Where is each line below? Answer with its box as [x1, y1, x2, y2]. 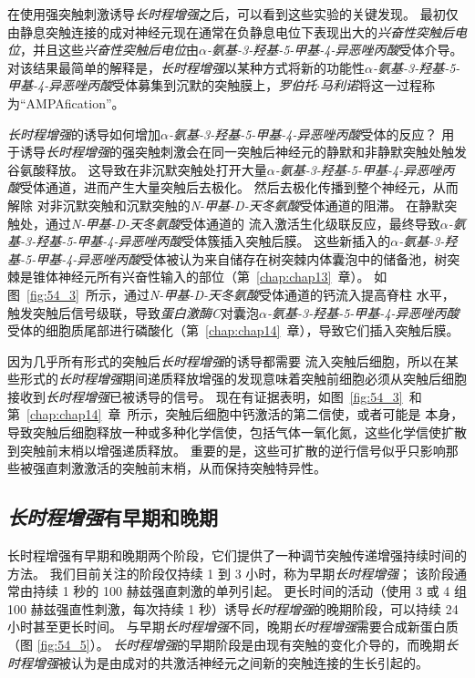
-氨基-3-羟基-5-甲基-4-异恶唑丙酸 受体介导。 [206, 40, 463, 59]
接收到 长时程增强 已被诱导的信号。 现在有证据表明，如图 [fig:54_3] [7, 386, 403, 406]
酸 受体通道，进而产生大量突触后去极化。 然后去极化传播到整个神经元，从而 [7, 178, 459, 197]
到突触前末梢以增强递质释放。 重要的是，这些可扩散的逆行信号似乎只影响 [7, 440, 446, 459]
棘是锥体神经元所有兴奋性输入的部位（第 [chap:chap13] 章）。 [7, 267, 370, 286]
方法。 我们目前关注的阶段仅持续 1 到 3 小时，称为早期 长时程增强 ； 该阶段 [7, 563, 454, 582]
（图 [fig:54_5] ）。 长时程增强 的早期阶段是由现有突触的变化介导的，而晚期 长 [7, 635, 459, 654]
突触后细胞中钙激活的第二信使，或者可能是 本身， [165, 405, 464, 424]
